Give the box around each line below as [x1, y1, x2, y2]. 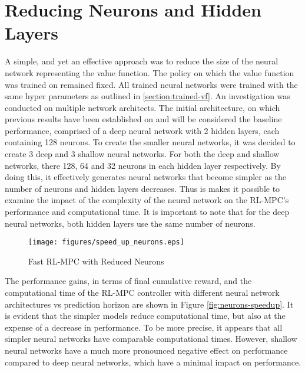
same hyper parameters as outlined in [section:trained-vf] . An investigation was [5, 90, 290, 102]
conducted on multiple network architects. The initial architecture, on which [5, 101, 280, 113]
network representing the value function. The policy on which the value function [5, 66, 294, 79]
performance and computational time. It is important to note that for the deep [5, 205, 290, 218]
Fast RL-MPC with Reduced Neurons [28, 254, 164, 267]
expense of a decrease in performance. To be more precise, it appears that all [5, 321, 283, 333]
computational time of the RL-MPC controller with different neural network [5, 286, 280, 299]
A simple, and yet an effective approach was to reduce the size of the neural [5, 55, 279, 67]
